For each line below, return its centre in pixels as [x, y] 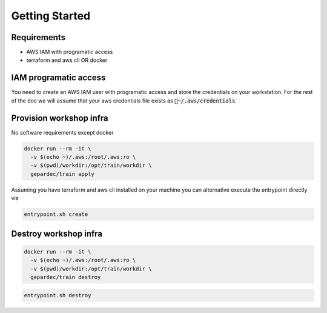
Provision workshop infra [60, 118]
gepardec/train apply [63, 174]
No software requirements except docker [62, 132]
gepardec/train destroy [66, 277]
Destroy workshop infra [57, 234]
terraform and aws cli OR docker [67, 60]
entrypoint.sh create [56, 214]
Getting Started [51, 16]
